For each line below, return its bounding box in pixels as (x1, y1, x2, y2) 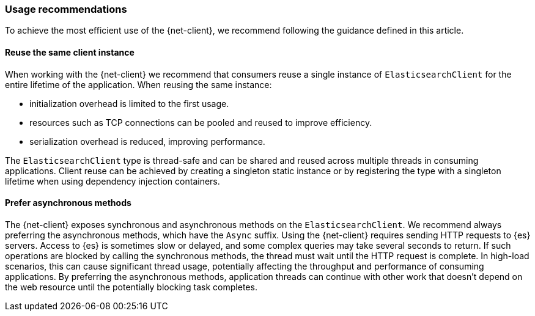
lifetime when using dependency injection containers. (5, 175, 220, 186)
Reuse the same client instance (5, 46, 135, 57)
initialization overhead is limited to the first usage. (29, 98, 229, 109)
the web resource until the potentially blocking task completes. (5, 281, 257, 292)
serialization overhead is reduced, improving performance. (29, 136, 265, 147)
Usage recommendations (5, 3, 127, 15)
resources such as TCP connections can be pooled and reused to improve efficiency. (29, 117, 372, 128)
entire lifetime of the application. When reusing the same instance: (5, 79, 272, 90)
